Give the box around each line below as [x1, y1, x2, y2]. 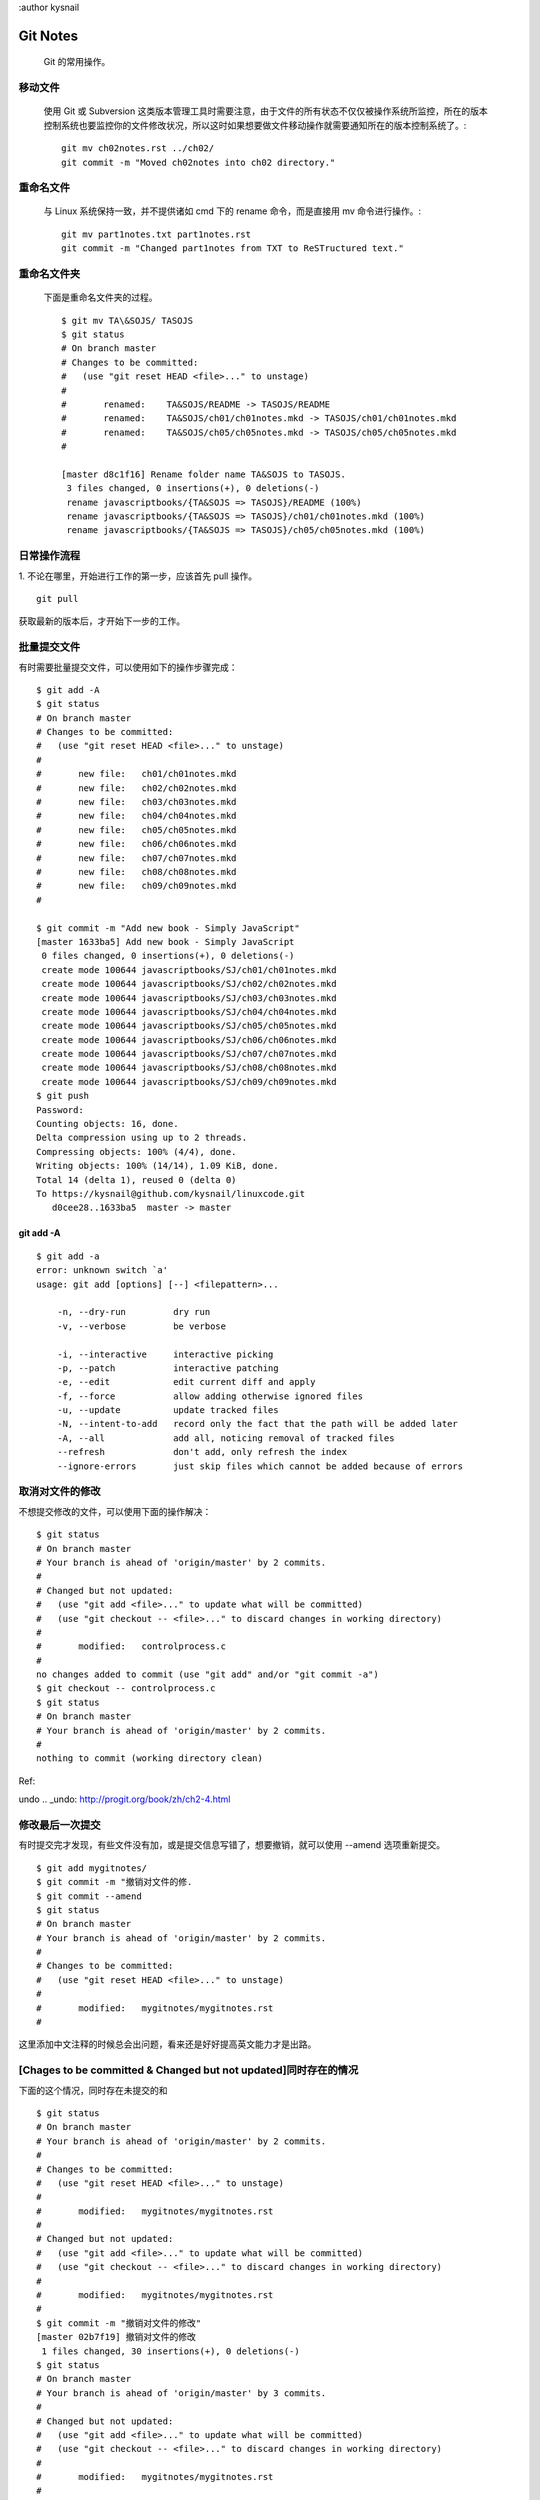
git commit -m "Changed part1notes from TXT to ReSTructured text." [61, 243, 404, 254]
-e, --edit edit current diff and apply [56, 1376, 316, 1388]
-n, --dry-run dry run [56, 1306, 211, 1318]
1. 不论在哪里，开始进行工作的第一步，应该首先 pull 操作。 [18, 570, 258, 582]
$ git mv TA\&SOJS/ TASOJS [61, 315, 194, 326]
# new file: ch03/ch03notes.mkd [36, 796, 237, 808]
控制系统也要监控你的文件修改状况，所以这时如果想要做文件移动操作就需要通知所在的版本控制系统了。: [43, 119, 467, 131]
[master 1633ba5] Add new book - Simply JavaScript [36, 936, 295, 947]
